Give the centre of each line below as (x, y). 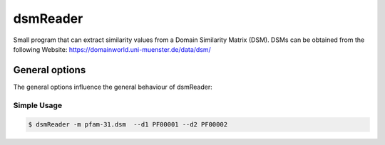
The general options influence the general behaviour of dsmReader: (113, 87)
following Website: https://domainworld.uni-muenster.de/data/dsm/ (112, 49)
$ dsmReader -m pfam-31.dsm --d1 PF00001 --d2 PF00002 (128, 125)
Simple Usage (38, 105)
